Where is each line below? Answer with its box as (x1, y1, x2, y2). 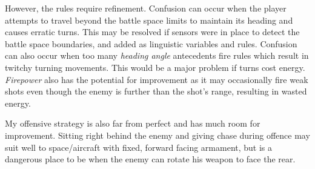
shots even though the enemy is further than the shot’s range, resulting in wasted (5, 85, 307, 98)
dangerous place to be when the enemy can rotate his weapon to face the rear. (5, 153, 296, 165)
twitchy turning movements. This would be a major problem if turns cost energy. (5, 61, 305, 73)
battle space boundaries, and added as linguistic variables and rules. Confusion (5, 37, 297, 50)
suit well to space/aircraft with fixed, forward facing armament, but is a (5, 141, 273, 153)
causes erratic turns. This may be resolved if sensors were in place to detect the (5, 25, 300, 38)
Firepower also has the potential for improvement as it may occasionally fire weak (5, 73, 308, 85)
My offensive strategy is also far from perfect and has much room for (5, 117, 260, 130)
